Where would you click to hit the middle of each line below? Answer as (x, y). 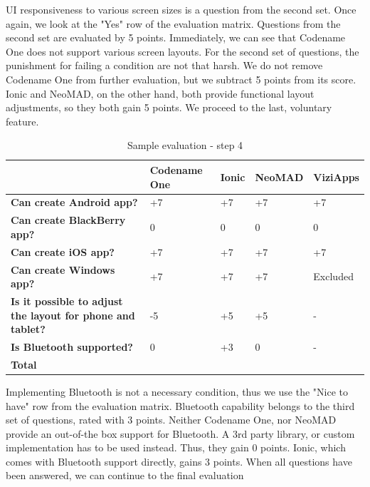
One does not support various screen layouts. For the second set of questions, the (183, 51)
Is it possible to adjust (67, 301)
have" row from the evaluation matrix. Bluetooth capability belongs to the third (180, 405)
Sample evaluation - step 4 (185, 145)
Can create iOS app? (63, 251)
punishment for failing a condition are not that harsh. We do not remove (164, 65)
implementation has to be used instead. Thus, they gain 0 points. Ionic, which (176, 447)
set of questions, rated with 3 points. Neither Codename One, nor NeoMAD (171, 420)
